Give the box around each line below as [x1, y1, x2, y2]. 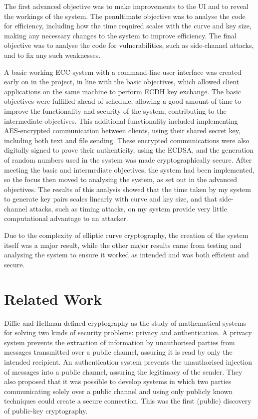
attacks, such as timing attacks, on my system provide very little [29, 203, 227, 213]
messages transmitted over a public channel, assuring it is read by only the [4, 347, 233, 357]
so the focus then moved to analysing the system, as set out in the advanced [4, 174, 238, 185]
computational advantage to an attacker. [4, 213, 128, 223]
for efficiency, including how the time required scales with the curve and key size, [4, 20, 252, 31]
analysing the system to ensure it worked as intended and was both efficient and [4, 249, 249, 260]
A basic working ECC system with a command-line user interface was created [4, 66, 242, 77]
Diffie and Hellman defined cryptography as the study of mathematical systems [4, 317, 247, 328]
